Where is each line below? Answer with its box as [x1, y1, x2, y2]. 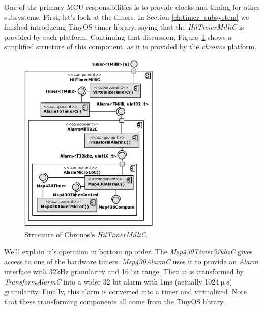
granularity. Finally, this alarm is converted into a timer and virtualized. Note [4, 286, 247, 297]
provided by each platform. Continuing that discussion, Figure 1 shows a [4, 31, 232, 42]
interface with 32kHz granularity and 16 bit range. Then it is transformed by [4, 266, 244, 277]
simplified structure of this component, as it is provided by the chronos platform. [4, 41, 257, 52]
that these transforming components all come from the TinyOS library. [4, 296, 225, 306]
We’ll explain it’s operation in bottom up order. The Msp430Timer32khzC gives [4, 246, 253, 256]
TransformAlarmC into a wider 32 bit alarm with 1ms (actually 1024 [4, 276, 219, 287]
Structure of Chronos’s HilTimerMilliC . [24, 229, 148, 240]
